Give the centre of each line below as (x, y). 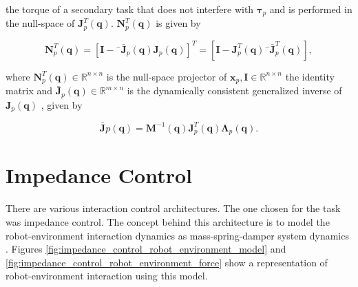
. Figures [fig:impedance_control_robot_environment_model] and (146, 249)
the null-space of (40, 23)
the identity (310, 76)
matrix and (29, 91)
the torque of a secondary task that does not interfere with (130, 9)
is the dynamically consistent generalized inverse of (234, 91)
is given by (178, 23)
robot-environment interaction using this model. (107, 276)
